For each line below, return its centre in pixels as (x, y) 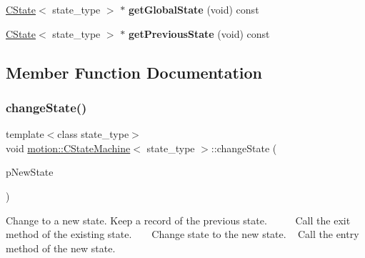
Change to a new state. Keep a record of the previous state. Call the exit (178, 220)
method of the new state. (61, 248)
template (25, 134)
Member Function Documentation (134, 72)
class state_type (93, 134)
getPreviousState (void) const (199, 33)
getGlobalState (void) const (194, 9)
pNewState (30, 172)
